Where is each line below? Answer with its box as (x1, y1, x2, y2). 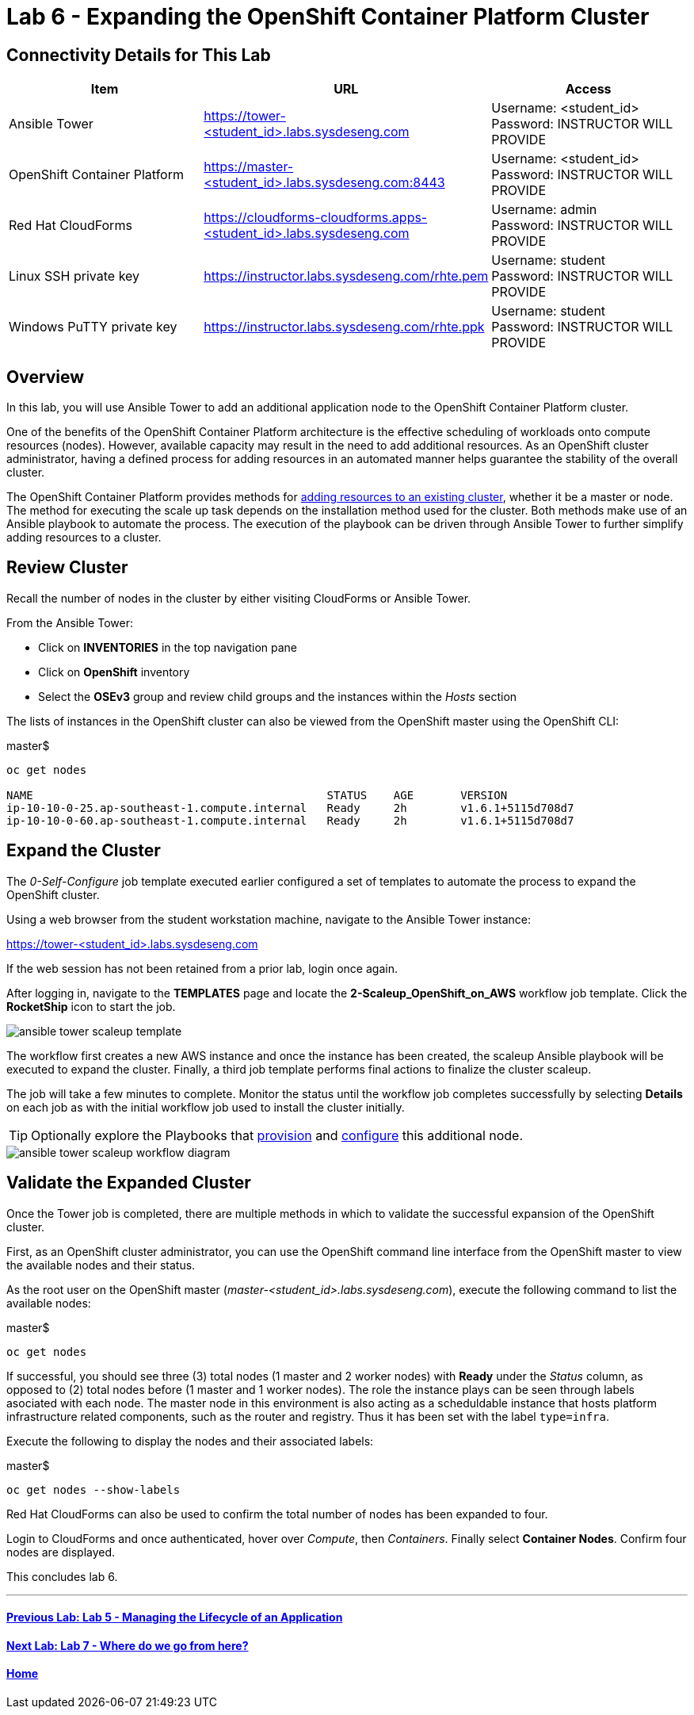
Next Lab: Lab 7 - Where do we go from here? (6, 1638, 249, 1652)
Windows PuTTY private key (9, 319, 177, 335)
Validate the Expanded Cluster (6, 1173, 251, 1193)
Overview (6, 366, 85, 387)
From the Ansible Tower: (6, 615, 133, 630)
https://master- (204, 159, 294, 175)
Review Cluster (6, 557, 128, 578)
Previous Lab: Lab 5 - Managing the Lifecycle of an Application (6, 1610, 343, 1625)
